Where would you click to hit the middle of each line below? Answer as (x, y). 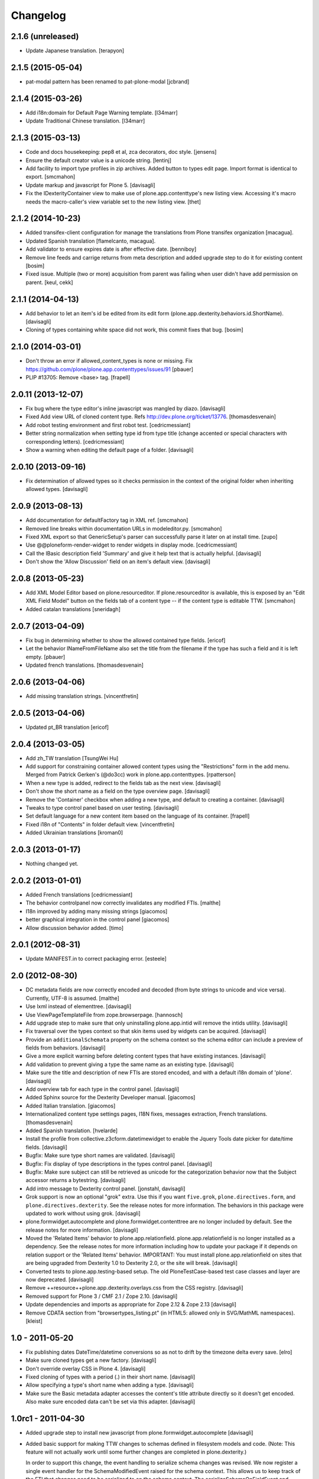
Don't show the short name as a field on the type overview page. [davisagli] (118, 791)
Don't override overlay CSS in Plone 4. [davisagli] (86, 1368)
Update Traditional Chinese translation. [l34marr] (85, 121)
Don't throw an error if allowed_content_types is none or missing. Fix (109, 361)
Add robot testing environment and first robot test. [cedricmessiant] (108, 425)
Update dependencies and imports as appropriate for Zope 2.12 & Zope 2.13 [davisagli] (131, 1304)
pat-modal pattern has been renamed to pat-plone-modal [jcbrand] (108, 81)
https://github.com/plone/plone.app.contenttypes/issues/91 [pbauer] (110, 369)
